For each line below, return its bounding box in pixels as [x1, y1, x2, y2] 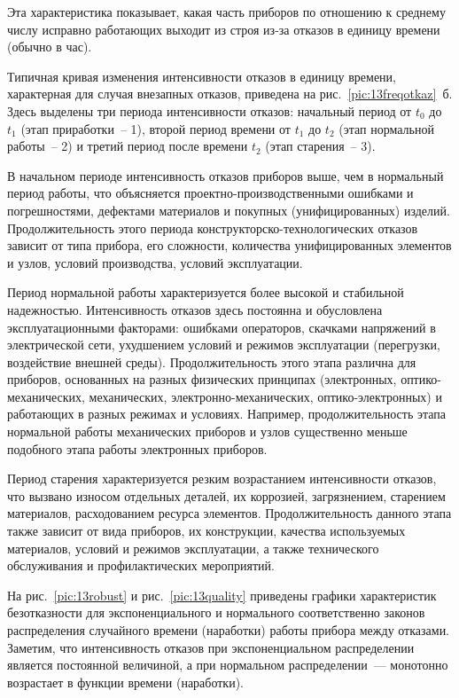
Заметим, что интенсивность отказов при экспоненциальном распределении [7, 638, 415, 656]
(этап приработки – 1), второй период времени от [20, 119, 291, 137]
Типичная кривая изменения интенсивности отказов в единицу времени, [7, 67, 396, 85]
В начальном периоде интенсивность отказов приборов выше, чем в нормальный [7, 166, 444, 184]
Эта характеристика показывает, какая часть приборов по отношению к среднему [7, 3, 446, 20]
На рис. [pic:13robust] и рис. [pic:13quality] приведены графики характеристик [7, 585, 437, 604]
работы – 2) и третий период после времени [7, 137, 248, 155]
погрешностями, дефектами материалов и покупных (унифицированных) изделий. [7, 200, 450, 219]
